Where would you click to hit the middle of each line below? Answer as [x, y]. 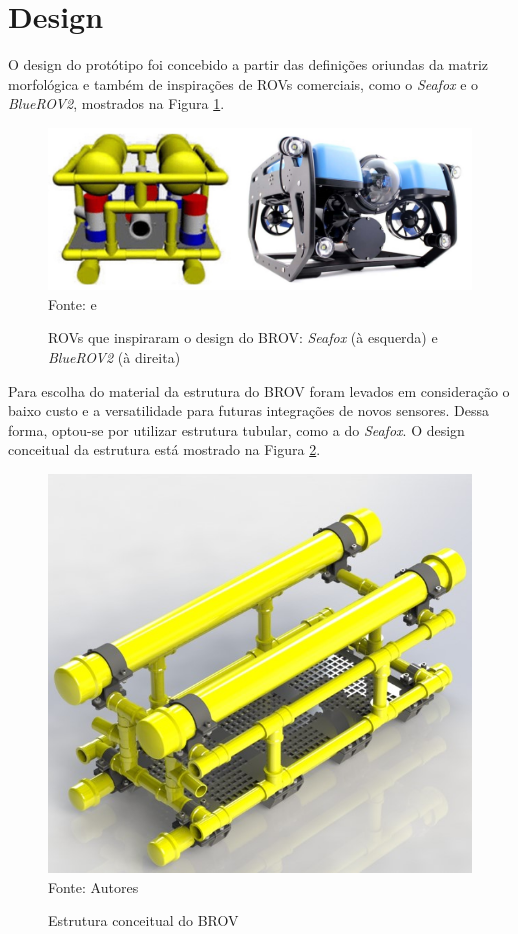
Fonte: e [72, 303]
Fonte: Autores [93, 886]
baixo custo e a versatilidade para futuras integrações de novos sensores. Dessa [248, 410]
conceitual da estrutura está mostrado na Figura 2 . [164, 449]
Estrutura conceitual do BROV [143, 920]
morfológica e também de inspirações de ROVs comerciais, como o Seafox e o [243, 83]
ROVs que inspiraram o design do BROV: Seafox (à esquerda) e [243, 337]
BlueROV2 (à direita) [114, 357]
